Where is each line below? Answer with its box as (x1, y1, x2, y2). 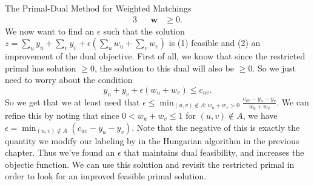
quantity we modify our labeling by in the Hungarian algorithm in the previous (5, 134, 299, 147)
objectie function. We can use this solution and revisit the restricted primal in (5, 158, 295, 170)
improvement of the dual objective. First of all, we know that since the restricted (5, 50, 306, 62)
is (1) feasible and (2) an (169, 36, 261, 49)
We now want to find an (5, 24, 95, 37)
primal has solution (5, 61, 76, 74)
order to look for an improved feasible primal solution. (5, 170, 207, 182)
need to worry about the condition (5, 73, 133, 86)
